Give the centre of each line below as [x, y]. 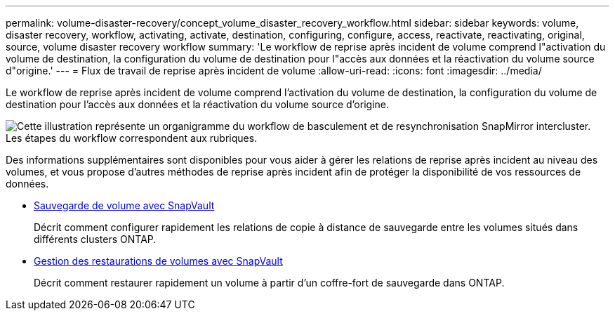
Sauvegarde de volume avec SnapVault [124, 205]
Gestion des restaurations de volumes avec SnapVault [158, 261]
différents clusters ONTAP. [95, 239]
